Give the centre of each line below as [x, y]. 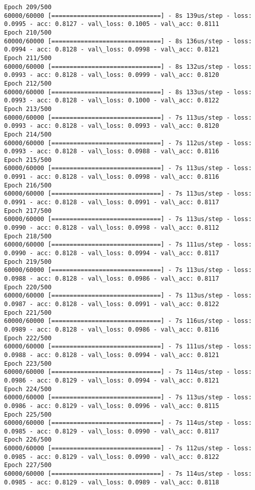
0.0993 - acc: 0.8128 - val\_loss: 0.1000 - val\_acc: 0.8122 [112, 101]
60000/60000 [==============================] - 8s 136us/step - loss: [128, 41]
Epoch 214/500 [28, 134]
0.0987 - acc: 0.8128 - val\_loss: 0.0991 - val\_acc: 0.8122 [112, 304]
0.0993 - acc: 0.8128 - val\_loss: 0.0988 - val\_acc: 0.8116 [112, 152]
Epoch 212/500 [28, 83]
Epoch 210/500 [28, 32]
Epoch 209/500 [28, 7]
